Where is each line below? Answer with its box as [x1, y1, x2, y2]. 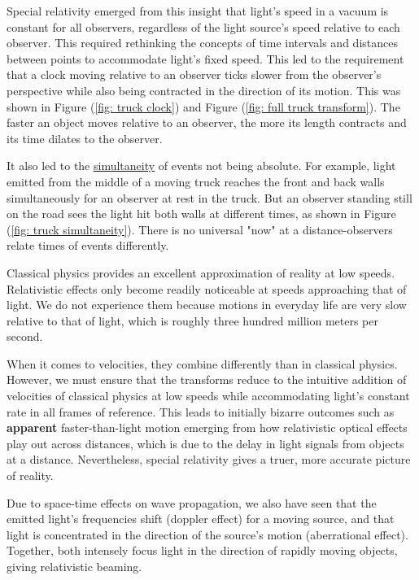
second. [7, 328, 43, 345]
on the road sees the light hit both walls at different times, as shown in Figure [7, 205, 396, 222]
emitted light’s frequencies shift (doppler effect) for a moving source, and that [7, 510, 395, 527]
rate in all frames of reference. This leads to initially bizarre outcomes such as [7, 403, 395, 420]
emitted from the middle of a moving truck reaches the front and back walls [7, 172, 385, 190]
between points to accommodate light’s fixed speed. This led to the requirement [7, 50, 404, 67]
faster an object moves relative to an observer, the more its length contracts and [7, 114, 407, 131]
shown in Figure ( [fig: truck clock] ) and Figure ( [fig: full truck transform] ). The [7, 98, 400, 115]
